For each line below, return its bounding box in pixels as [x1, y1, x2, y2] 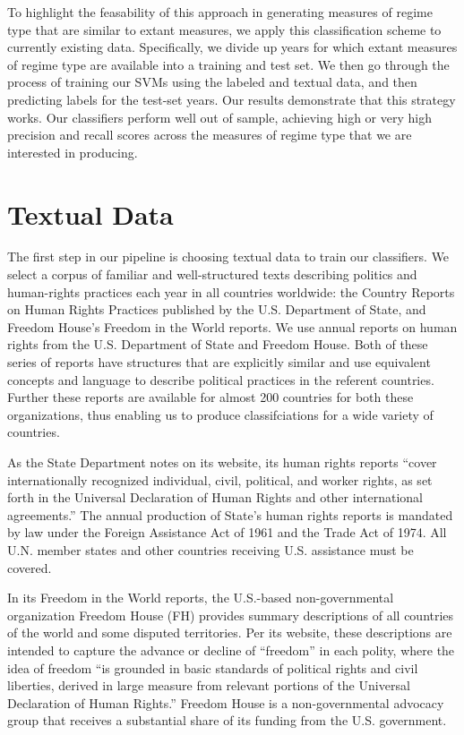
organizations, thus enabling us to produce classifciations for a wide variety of [7, 405, 434, 423]
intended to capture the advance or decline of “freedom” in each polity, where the [7, 640, 455, 659]
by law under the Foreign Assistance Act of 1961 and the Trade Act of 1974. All [7, 523, 447, 542]
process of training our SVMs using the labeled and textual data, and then [7, 73, 417, 91]
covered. [7, 558, 52, 577]
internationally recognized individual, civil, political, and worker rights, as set [7, 470, 433, 489]
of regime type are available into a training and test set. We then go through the [7, 55, 450, 73]
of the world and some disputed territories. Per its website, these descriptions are [7, 623, 452, 642]
